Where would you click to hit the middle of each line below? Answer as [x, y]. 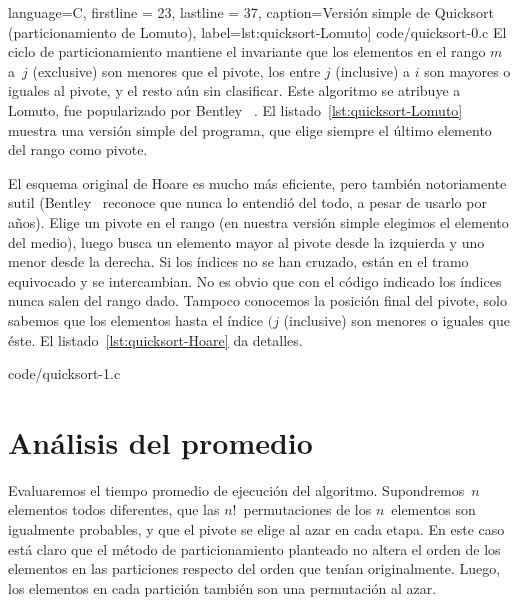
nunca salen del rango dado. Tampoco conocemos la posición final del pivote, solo [257, 300]
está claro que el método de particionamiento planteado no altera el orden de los [254, 548]
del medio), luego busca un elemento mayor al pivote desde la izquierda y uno [246, 241]
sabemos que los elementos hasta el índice [136, 319]
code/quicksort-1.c [64, 373]
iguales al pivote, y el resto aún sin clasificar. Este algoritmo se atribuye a [234, 90]
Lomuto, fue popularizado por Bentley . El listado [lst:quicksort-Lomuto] [235, 109]
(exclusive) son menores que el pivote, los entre [176, 70]
